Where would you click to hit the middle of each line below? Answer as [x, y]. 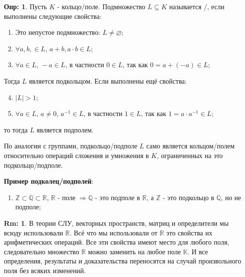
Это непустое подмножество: [58, 32]
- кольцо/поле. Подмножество [101, 6]
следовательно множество [42, 251]
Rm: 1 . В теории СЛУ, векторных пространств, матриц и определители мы [116, 223]
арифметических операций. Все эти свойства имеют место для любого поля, [117, 242]
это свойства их [189, 232]
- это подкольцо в [189, 197]
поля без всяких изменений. [45, 270]
